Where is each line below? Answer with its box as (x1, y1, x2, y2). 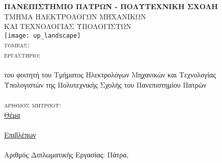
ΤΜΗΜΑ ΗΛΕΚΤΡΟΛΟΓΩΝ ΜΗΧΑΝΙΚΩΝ (4, 11, 146, 21)
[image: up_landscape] (4, 32, 81, 39)
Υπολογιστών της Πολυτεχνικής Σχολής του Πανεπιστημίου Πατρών (4, 79, 207, 90)
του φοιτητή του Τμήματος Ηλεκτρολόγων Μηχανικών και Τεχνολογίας (4, 69, 216, 80)
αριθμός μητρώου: (4, 99, 61, 110)
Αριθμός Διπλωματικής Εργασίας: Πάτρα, (4, 149, 129, 159)
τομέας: (4, 39, 30, 50)
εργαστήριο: (4, 49, 41, 60)
